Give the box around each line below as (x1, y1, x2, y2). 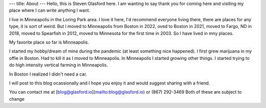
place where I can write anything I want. (9, 7, 91, 13)
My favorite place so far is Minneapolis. (9, 39, 89, 45)
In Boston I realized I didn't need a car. (9, 71, 87, 77)
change (9, 96, 25, 102)
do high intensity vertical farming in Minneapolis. (9, 62, 108, 68)
